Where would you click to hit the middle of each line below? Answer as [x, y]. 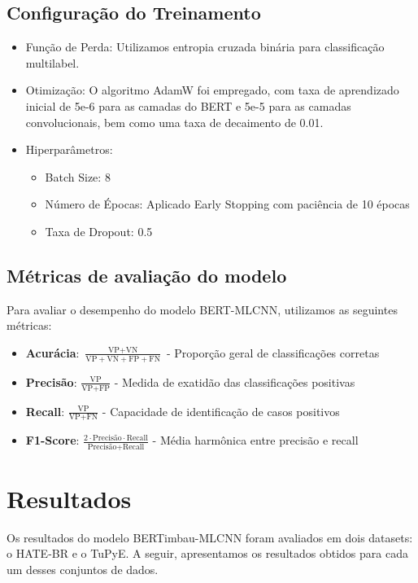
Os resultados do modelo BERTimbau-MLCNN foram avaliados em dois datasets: [210, 537]
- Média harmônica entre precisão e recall [255, 440]
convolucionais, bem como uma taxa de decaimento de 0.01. [174, 122]
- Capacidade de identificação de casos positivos [221, 411]
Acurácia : [52, 352]
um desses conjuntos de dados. [83, 570]
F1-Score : [52, 440]
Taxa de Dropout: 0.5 [99, 231]
